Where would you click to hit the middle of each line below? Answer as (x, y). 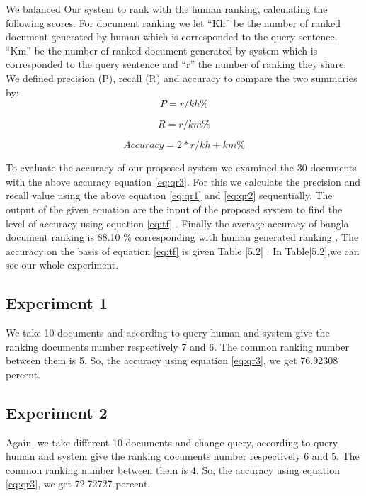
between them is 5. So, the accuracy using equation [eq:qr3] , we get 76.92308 (172, 360)
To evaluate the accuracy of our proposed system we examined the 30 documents (181, 168)
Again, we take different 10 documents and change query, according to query (172, 442)
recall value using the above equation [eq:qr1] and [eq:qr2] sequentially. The (169, 195)
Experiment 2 (57, 412)
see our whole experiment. (62, 265)
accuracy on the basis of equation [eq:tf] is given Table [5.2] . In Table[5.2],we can (183, 250)
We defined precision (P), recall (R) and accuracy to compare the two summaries (182, 78)
